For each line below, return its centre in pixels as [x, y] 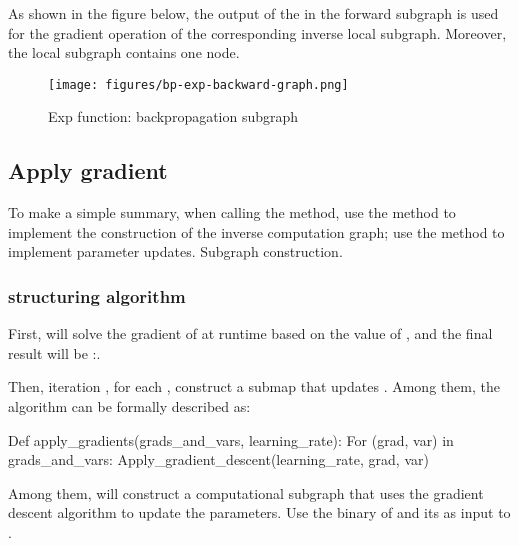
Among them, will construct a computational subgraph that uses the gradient [246, 492]
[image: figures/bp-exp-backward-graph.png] [198, 84]
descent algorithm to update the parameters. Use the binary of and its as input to [259, 512]
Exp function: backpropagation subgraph [173, 116]
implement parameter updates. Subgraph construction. [175, 251]
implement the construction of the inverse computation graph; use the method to [256, 231]
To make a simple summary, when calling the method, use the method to [232, 212]
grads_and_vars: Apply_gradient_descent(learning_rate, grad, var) [218, 459]
